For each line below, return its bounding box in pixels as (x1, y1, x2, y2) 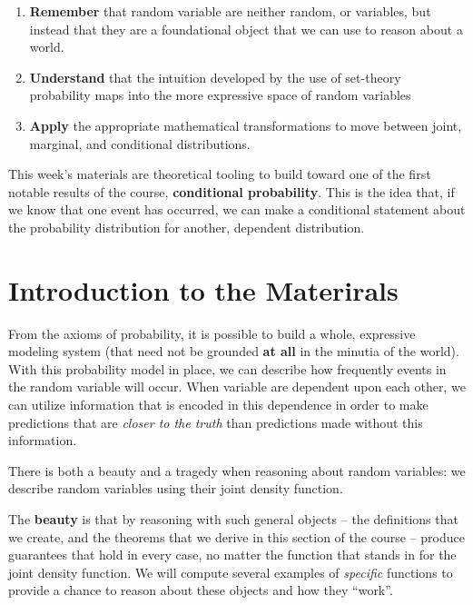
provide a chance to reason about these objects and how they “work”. (8, 580, 393, 600)
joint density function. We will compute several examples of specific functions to (8, 562, 453, 581)
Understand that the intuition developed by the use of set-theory (29, 67, 401, 86)
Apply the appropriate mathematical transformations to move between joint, (29, 115, 462, 134)
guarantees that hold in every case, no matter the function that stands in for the (8, 545, 457, 564)
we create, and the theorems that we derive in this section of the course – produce (8, 527, 465, 546)
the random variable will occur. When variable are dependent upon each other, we (8, 377, 466, 396)
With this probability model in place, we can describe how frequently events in (8, 359, 447, 378)
